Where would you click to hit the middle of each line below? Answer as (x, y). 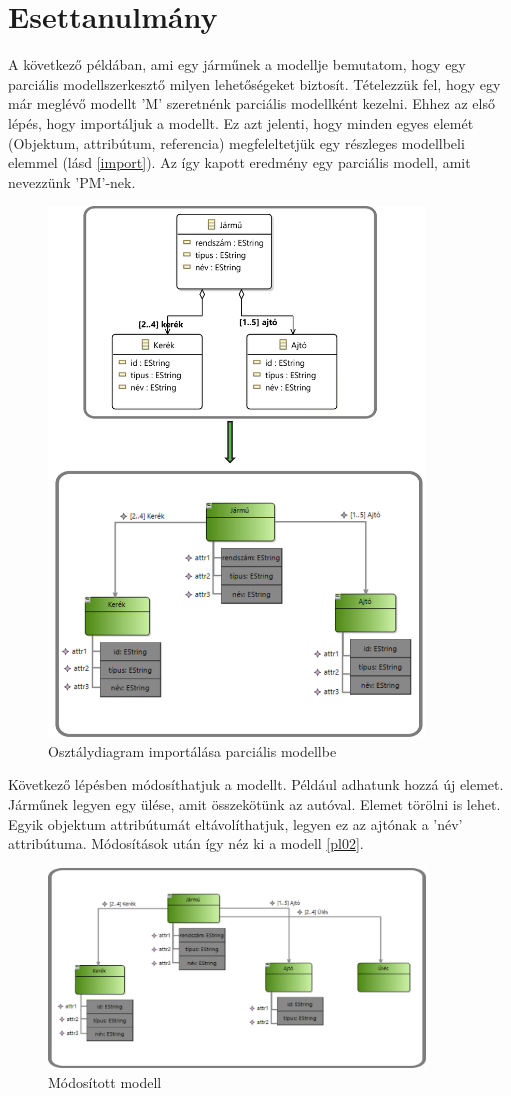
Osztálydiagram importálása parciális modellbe (192, 750)
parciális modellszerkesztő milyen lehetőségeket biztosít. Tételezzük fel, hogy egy (254, 83)
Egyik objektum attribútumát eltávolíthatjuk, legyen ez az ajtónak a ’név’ (235, 823)
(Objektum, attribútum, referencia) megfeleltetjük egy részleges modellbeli (236, 142)
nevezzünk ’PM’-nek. (72, 181)
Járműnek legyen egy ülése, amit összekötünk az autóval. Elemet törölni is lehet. (254, 803)
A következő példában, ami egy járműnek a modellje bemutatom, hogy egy (237, 64)
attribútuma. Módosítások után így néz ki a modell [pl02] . (186, 843)
